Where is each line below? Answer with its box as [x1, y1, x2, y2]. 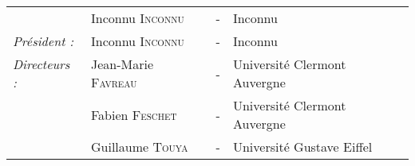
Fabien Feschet [91, 105, 177, 124]
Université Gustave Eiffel [232, 137, 373, 156]
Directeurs [13, 55, 70, 73]
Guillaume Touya [91, 137, 188, 156]
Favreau [91, 73, 137, 91]
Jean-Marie [91, 55, 154, 73]
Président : [13, 32, 74, 50]
